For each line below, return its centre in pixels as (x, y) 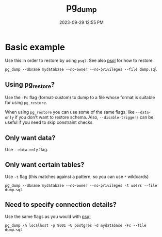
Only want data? (30, 138)
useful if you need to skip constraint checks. (49, 122)
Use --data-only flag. (27, 150)
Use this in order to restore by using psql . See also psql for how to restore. (80, 60)
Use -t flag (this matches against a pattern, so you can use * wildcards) (77, 177)
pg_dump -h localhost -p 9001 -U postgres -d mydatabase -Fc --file (76, 225)
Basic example (35, 47)
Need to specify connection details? (61, 205)
